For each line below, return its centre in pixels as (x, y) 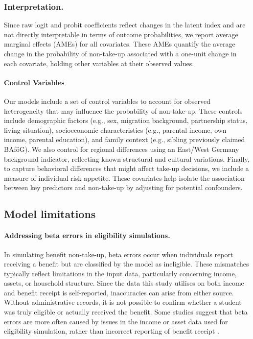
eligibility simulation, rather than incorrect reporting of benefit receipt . (112, 331)
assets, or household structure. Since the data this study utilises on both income (124, 283)
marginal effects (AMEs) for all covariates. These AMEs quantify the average (120, 44)
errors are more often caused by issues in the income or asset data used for (116, 321)
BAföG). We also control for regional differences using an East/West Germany (122, 149)
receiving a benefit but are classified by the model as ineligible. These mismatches (126, 264)
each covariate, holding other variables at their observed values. (99, 63)
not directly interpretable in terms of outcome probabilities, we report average (121, 34)
